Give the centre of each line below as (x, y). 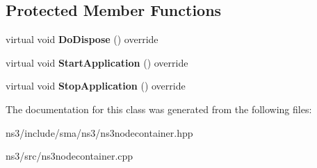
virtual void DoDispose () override (82, 39)
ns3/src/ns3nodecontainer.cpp (70, 156)
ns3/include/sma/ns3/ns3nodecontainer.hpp (99, 132)
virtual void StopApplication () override (96, 86)
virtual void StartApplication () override (97, 62)
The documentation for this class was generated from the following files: (159, 109)
